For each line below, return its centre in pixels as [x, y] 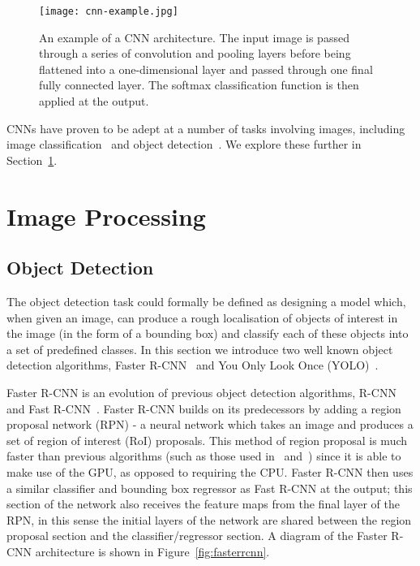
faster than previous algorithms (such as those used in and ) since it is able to [204, 456]
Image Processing [106, 216]
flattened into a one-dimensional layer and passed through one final [206, 69]
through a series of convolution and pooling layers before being [195, 53]
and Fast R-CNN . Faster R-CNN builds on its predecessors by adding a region [204, 408]
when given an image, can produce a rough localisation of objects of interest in [202, 317]
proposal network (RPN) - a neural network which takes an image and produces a [210, 424]
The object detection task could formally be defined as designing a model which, [206, 301]
